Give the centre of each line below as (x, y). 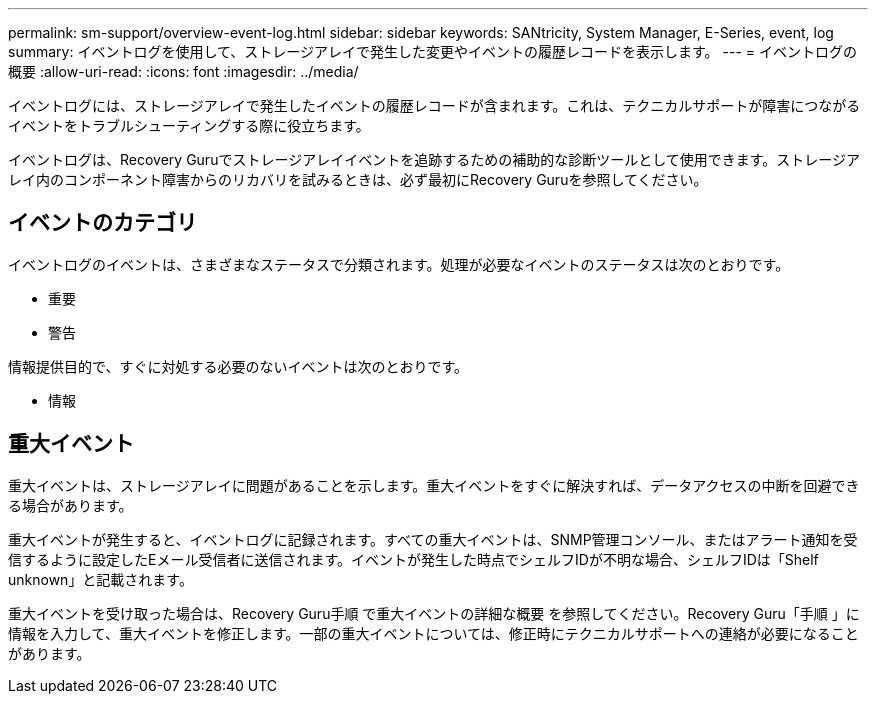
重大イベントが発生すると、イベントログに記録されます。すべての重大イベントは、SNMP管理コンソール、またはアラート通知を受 (433, 539)
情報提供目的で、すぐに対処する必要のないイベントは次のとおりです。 (238, 366)
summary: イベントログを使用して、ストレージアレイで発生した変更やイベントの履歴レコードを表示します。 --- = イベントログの (432, 51)
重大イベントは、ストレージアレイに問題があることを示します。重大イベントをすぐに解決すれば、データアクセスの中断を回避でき (434, 485)
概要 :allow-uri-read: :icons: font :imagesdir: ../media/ (183, 71)
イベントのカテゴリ (102, 223)
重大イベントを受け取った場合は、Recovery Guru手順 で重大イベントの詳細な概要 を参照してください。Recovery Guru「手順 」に (434, 613)
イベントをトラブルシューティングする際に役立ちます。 (189, 125)
